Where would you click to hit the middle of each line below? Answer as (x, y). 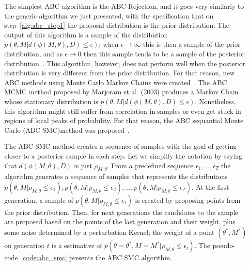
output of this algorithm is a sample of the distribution (86, 34)
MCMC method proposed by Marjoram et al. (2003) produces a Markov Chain (122, 92)
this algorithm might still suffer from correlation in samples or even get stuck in (123, 111)
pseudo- (224, 245)
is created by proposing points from (188, 200)
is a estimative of (77, 245)
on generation (25, 245)
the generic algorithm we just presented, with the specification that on (109, 15)
